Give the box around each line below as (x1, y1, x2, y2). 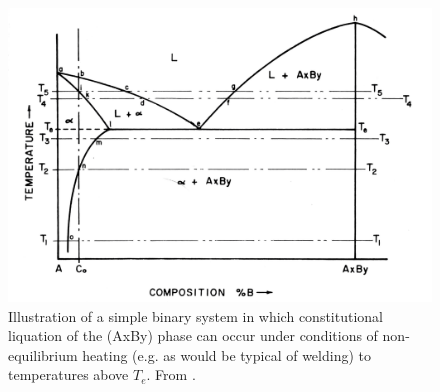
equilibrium (8, 344, 78, 365)
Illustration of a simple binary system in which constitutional (8, 305, 383, 326)
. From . (146, 364, 196, 385)
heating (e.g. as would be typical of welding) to (82, 344, 371, 365)
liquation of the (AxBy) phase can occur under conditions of (8, 325, 378, 346)
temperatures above (8, 364, 129, 385)
